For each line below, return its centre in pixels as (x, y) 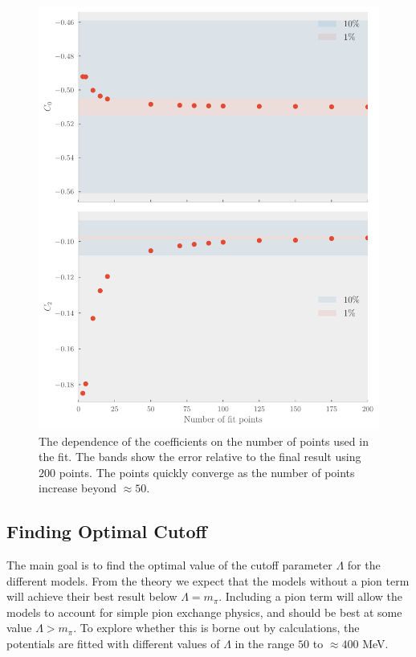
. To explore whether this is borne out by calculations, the (216, 628)
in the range (265, 644)
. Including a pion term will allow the (310, 596)
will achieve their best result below (92, 596)
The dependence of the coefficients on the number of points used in (204, 441)
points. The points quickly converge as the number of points (207, 472)
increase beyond (77, 488)
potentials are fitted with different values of (113, 644)
